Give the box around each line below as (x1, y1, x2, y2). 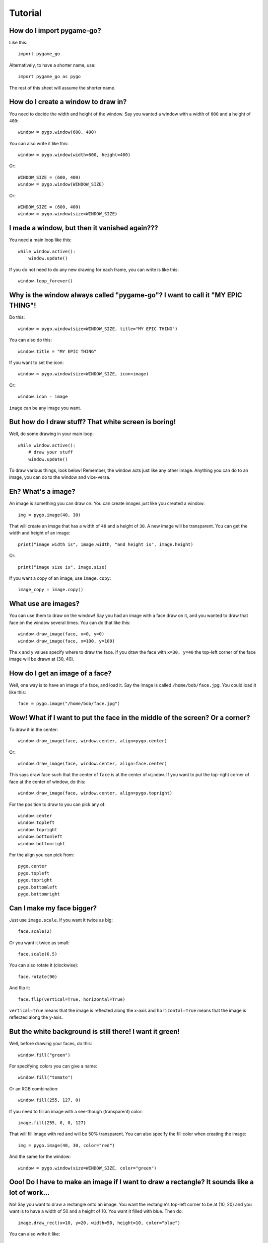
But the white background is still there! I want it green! (9, 1027, 180, 1036)
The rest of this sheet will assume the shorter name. (9, 85, 116, 90)
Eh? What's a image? (9, 487, 75, 496)
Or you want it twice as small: (9, 940, 69, 946)
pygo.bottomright (18, 891, 60, 897)
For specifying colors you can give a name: (9, 1063, 98, 1069)
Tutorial (9, 7, 42, 18)
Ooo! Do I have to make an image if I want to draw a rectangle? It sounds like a (9, 1178, 254, 1186)
